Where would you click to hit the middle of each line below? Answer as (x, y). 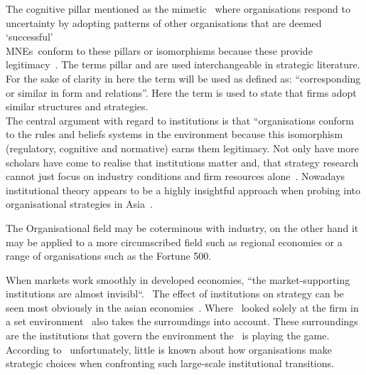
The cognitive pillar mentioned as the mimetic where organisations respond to (178, 9)
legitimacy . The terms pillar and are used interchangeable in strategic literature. (183, 64)
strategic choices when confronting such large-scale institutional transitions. (170, 363)
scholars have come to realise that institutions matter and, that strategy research (182, 162)
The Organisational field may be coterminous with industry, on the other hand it (182, 227)
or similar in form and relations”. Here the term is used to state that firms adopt (181, 92)
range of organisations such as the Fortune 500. (109, 256)
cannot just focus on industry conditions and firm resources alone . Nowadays (176, 176)
